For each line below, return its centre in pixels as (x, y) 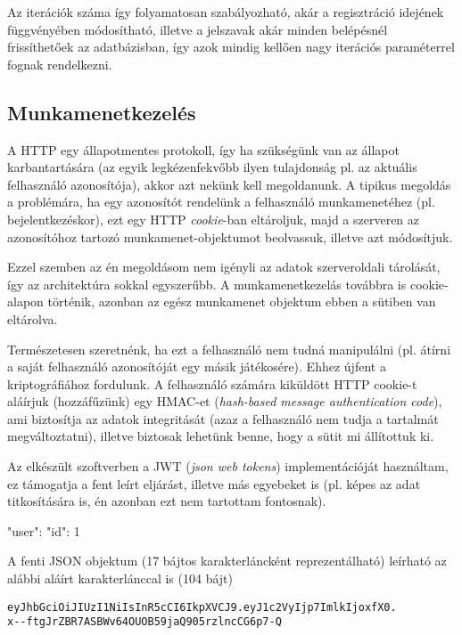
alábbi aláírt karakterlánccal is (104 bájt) (120, 578)
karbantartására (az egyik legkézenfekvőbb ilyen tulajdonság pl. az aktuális (212, 167)
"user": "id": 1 (44, 530)
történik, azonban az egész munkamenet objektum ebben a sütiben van (242, 301)
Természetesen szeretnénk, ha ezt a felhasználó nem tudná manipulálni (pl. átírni (229, 349)
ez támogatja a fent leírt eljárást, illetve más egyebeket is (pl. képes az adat (214, 483)
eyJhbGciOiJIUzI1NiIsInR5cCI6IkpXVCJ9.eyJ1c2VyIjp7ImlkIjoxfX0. (202, 607)
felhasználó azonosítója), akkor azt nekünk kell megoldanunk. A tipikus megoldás (229, 184)
